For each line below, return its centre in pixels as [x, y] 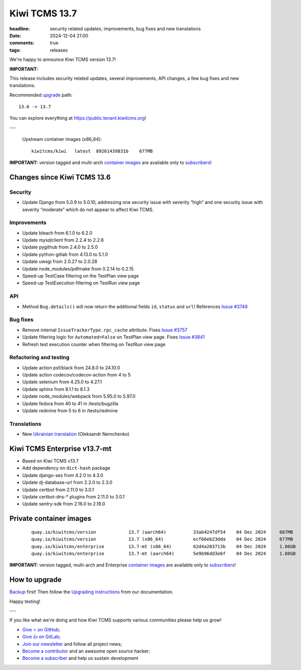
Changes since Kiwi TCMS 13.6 [60, 177]
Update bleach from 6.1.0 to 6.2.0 [57, 233]
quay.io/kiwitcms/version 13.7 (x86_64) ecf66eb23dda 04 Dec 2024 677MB [162, 539]
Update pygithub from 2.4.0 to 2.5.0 [60, 247]
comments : [22, 43]
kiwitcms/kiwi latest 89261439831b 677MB [92, 151]
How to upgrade [36, 580]
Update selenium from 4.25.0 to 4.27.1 [62, 382]
